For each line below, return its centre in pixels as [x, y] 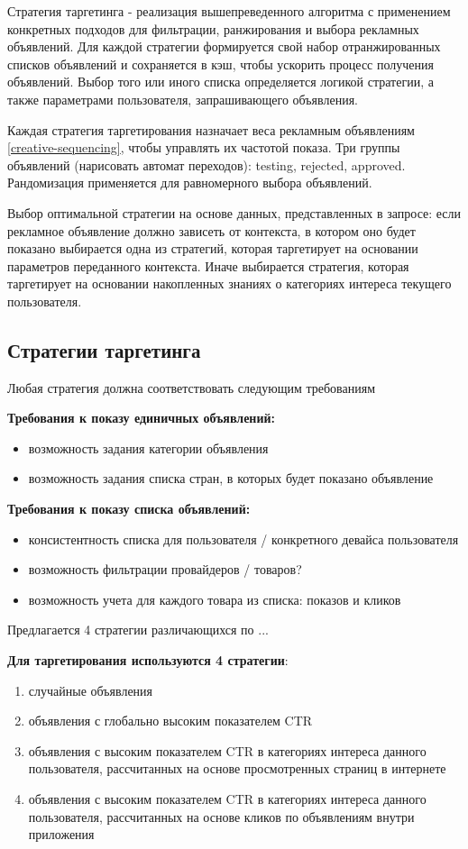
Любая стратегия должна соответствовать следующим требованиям [192, 387]
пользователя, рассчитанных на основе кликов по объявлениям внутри [221, 816]
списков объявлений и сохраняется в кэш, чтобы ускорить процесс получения [220, 64]
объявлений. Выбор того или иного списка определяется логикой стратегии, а [220, 82]
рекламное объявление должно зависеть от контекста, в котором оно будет [211, 230]
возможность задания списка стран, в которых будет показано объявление [231, 478]
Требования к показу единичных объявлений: [142, 418]
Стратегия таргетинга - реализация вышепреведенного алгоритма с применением [229, 11]
